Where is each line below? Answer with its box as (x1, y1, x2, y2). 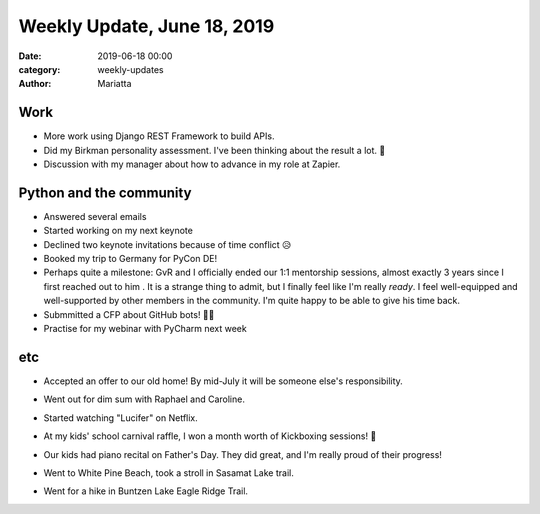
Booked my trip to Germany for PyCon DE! (43, 253, 218, 265)
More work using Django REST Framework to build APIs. (43, 130, 275, 142)
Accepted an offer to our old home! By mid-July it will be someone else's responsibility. (43, 375, 404, 387)
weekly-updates (97, 63, 164, 75)
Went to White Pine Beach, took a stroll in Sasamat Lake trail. (43, 466, 294, 479)
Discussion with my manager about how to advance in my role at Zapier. (43, 158, 341, 170)
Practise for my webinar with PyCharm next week (43, 323, 247, 335)
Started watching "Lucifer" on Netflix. (43, 411, 199, 424)
